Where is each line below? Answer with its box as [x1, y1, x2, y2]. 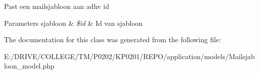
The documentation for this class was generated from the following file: [4, 34, 221, 45]
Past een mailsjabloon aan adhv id [4, 1, 109, 11]
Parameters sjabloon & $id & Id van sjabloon [4, 17, 143, 28]
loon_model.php [4, 61, 54, 71]
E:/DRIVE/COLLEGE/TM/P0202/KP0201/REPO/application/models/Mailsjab [4, 51, 255, 61]
